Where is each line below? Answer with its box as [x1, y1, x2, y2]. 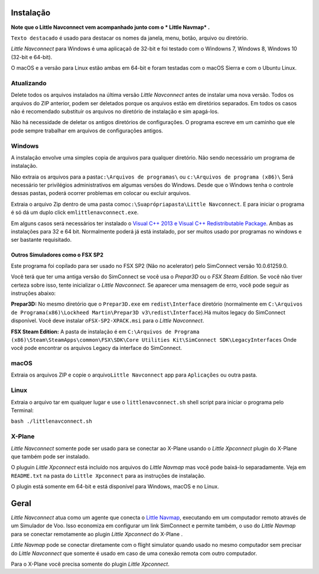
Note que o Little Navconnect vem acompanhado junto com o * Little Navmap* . [11, 24, 210, 31]
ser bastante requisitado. [11, 236, 72, 244]
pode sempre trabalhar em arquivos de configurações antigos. [11, 127, 164, 134]
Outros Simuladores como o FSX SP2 [11, 251, 103, 258]
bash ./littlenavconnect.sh [11, 418, 93, 425]
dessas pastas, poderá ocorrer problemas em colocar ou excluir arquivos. [11, 190, 191, 197]
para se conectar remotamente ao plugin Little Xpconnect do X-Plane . [11, 530, 183, 537]
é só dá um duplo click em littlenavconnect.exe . [11, 209, 139, 216]
